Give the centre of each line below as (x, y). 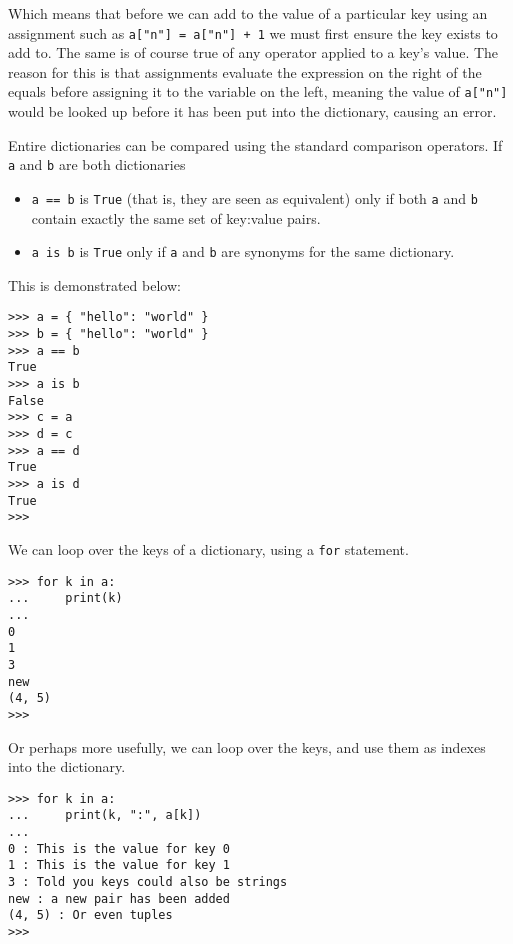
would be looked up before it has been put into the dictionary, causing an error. (252, 111)
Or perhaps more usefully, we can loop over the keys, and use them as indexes (247, 746)
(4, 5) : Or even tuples (90, 915)
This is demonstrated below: (94, 284)
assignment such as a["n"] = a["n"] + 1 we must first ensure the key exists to (253, 32)
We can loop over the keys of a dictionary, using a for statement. (208, 548)
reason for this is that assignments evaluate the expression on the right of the (245, 71)
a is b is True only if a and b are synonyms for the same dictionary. (243, 251)
